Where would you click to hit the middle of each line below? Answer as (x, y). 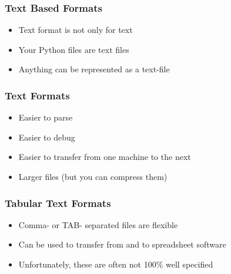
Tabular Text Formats (58, 203)
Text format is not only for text (76, 30)
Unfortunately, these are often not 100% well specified (116, 264)
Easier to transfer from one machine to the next (105, 157)
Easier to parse (46, 117)
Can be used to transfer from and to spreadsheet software (122, 244)
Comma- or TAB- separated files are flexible (98, 224)
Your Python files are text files (74, 49)
